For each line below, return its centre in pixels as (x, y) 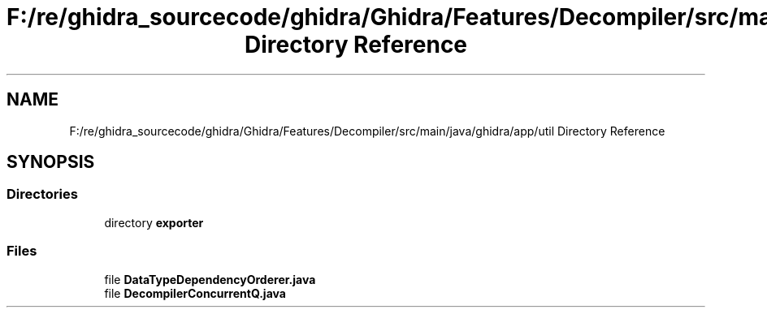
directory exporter (154, 222)
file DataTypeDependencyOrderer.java (210, 279)
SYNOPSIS (51, 162)
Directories (42, 194)
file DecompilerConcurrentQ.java (195, 293)
